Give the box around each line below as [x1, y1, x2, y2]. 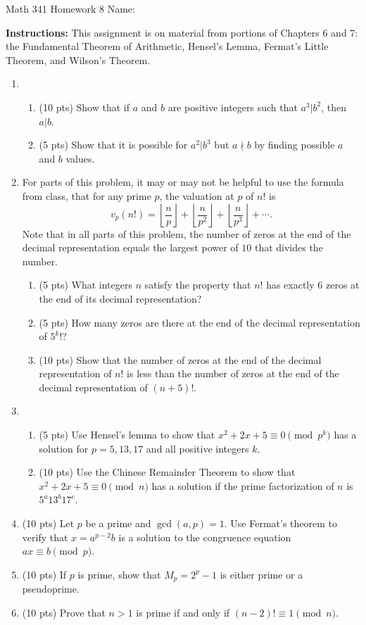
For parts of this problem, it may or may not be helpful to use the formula [22, 175, 344, 189]
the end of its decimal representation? [39, 291, 202, 305]
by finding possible [254, 137, 335, 152]
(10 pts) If [22, 567, 67, 581]
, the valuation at [159, 188, 234, 203]
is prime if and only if [136, 605, 230, 619]
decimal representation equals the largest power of [22, 240, 239, 255]
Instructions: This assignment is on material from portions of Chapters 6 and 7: [6, 25, 358, 39]
